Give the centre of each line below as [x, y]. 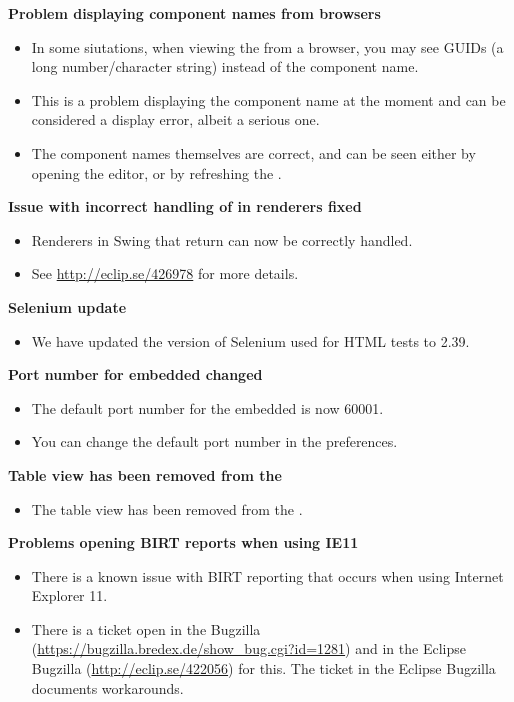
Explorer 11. [69, 595]
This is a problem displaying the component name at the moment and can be [268, 99]
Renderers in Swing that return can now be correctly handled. [222, 239]
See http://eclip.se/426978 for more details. [165, 273]
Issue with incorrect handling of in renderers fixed [185, 206]
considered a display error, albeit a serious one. [175, 119]
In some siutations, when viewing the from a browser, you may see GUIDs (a [267, 46]
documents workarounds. [107, 687]
